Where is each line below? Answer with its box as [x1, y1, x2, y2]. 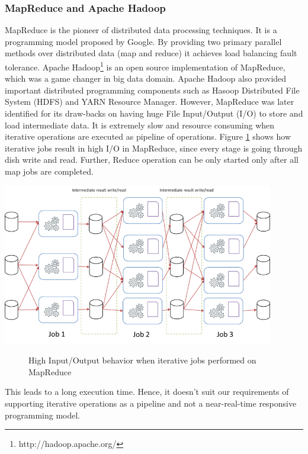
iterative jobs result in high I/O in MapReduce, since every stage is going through [5, 141, 303, 154]
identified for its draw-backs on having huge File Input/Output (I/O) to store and [5, 107, 303, 120]
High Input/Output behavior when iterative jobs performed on [28, 354, 256, 366]
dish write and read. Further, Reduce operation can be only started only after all [5, 153, 299, 166]
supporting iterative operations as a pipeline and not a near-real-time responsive [5, 397, 297, 409]
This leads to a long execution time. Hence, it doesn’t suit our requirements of [5, 385, 289, 398]
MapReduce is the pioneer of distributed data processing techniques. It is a [5, 24, 277, 36]
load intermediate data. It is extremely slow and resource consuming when [5, 118, 275, 131]
